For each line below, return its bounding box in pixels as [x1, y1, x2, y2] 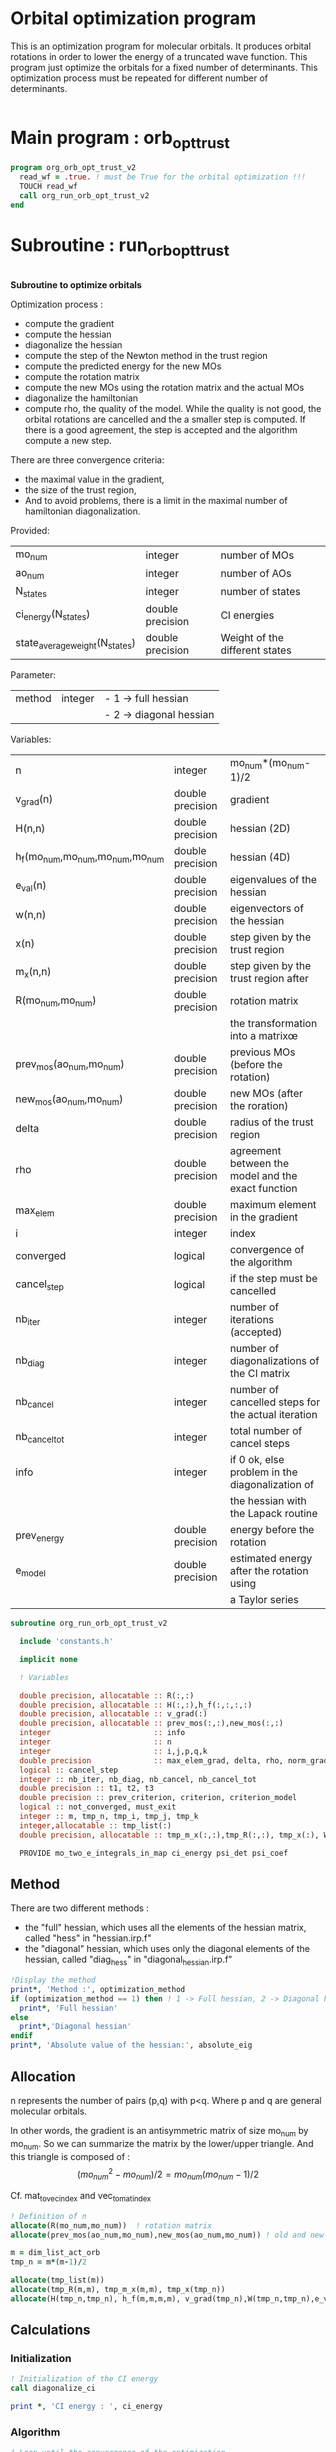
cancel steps [229, 1437, 290, 1451]
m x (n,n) [15, 964, 52, 980]
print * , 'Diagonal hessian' [19, 2022, 132, 2032]
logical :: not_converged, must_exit [19, 1802, 177, 1812]
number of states [220, 585, 301, 599]
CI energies [220, 608, 275, 622]
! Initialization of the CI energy [10, 2374, 159, 2384]
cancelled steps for [229, 1395, 321, 1409]
